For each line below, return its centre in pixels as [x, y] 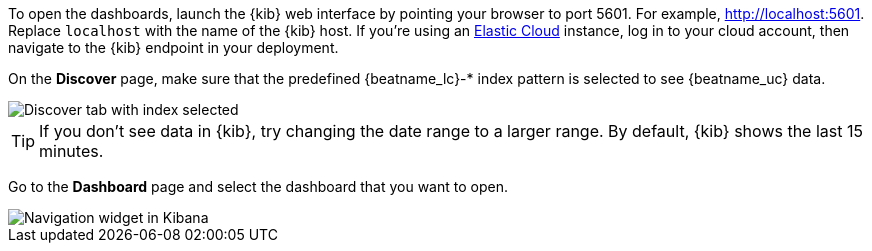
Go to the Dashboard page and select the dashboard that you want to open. [258, 186]
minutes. [71, 151]
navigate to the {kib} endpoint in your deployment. [173, 47]
